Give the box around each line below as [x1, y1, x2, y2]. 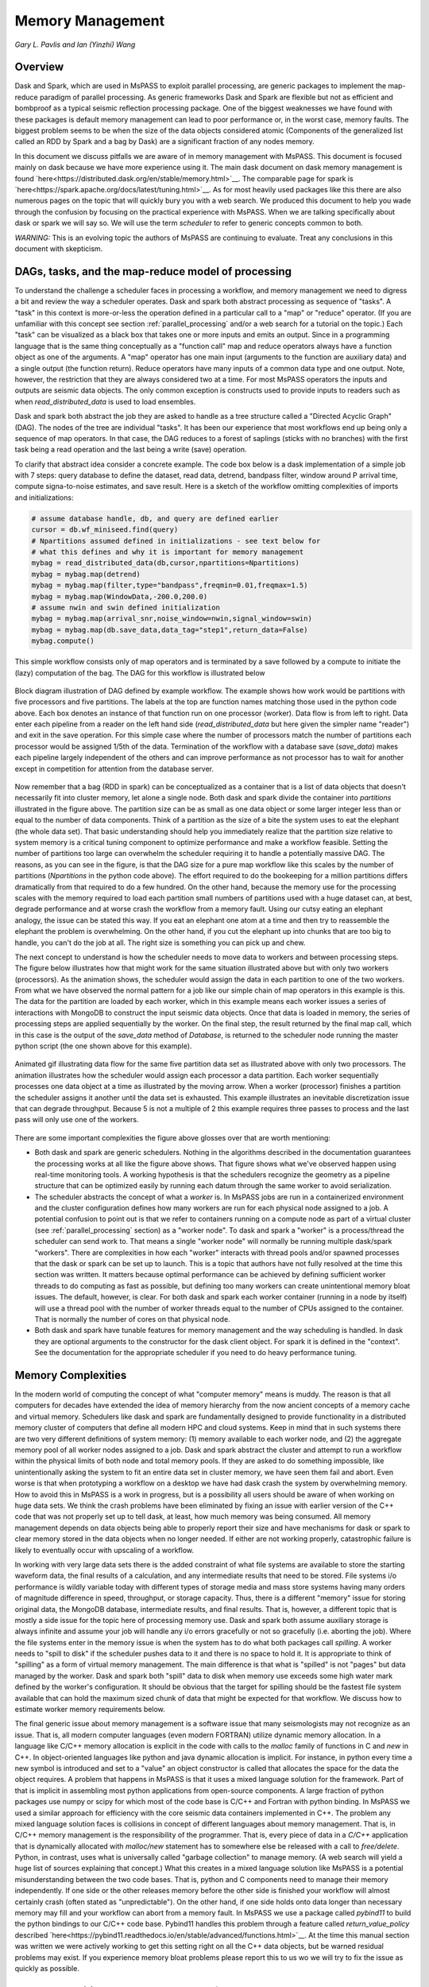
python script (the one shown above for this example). [14, 1041, 192, 1051]
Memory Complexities [14, 1368, 127, 1382]
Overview [14, 60, 64, 74]
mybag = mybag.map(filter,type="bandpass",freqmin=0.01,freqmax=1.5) [31, 581, 308, 590]
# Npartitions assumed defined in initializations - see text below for [31, 536, 321, 545]
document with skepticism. [14, 243, 103, 254]
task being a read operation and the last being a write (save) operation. [14, 445, 247, 455]
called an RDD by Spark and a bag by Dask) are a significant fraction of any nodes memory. [14, 137, 315, 146]
